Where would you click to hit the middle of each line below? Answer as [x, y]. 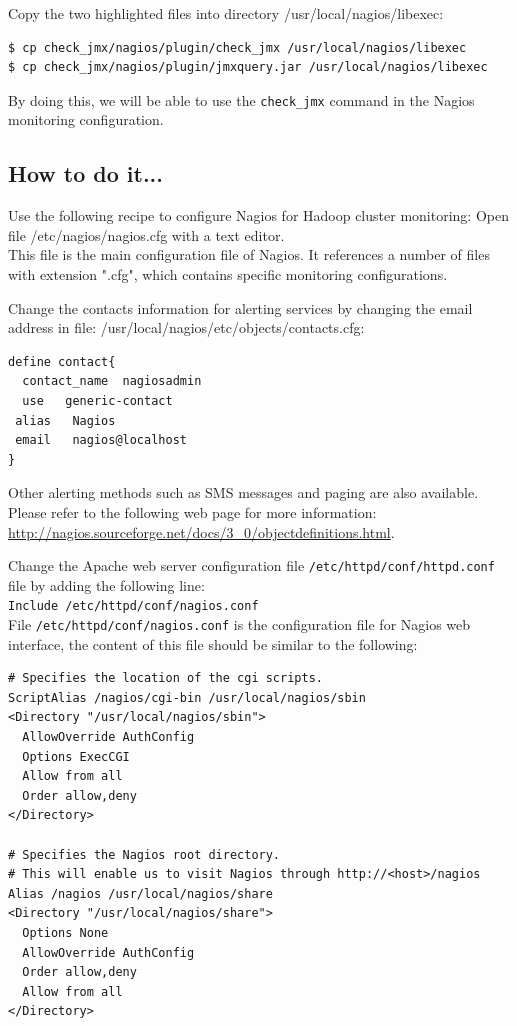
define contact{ [62, 361]
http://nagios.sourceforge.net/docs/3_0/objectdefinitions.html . [201, 531]
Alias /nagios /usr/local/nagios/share [140, 893]
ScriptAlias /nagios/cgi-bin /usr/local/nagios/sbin [187, 697]
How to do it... [86, 173]
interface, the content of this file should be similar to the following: [213, 643]
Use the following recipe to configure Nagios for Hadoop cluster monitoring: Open [258, 215]
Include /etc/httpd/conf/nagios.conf [133, 606]
